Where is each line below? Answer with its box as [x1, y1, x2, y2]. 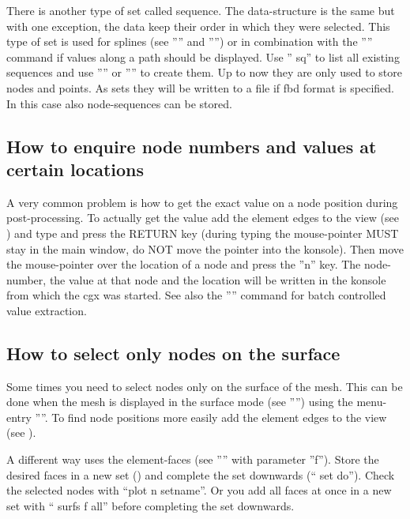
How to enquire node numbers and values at [6, 134, 377, 158]
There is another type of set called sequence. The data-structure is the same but [6, 2, 395, 18]
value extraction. [6, 302, 87, 318]
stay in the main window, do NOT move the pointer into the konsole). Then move [6, 240, 404, 257]
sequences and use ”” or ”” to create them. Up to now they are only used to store [6, 64, 402, 81]
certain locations [6, 156, 145, 181]
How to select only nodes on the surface [6, 340, 340, 365]
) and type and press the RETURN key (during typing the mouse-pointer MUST [6, 224, 399, 241]
